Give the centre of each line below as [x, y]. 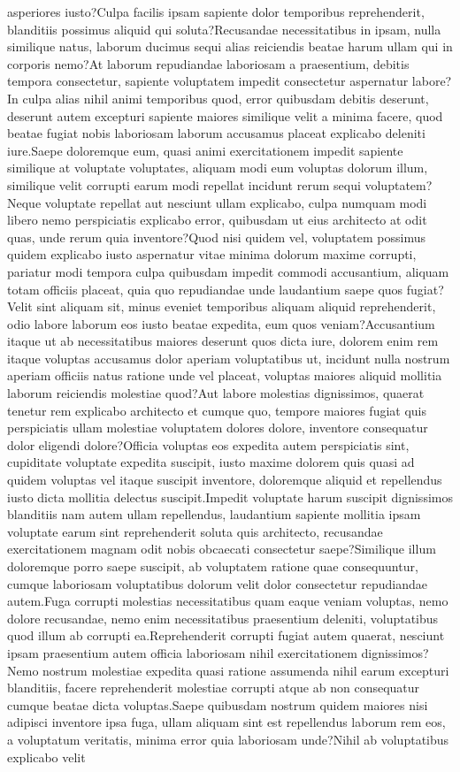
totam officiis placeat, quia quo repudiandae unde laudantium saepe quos [205, 289]
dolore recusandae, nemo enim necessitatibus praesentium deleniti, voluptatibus [223, 618]
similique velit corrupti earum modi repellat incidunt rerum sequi [184, 184]
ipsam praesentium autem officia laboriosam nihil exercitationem [182, 652]
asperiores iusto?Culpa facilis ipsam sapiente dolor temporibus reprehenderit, [216, 11]
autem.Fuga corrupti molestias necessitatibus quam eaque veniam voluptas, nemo [228, 601]
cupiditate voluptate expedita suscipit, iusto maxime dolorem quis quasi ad [211, 462]
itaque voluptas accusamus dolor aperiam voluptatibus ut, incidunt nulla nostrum [229, 358]
